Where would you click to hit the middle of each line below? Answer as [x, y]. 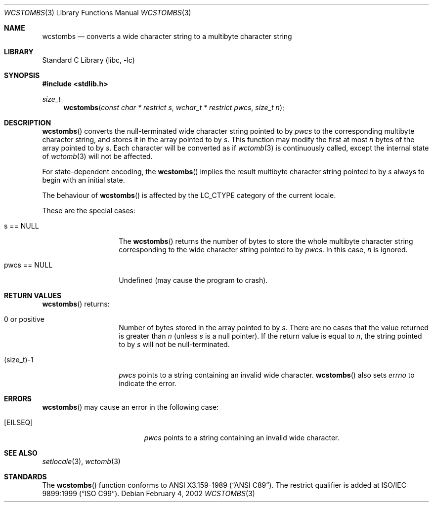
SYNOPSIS [22, 75]
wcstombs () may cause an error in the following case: [130, 407]
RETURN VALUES [33, 295]
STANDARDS [25, 477]
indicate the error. [148, 383]
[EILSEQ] [19, 422]
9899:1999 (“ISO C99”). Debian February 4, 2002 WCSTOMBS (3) [149, 493]
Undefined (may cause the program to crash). [193, 280]
